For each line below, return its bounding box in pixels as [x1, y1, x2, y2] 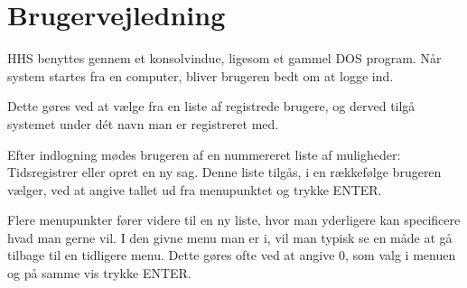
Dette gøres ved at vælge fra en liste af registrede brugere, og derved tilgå [7, 97, 416, 116]
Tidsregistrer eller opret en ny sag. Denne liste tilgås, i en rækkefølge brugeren [7, 163, 442, 181]
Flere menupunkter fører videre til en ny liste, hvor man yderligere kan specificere [7, 210, 461, 229]
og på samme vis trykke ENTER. [7, 264, 191, 283]
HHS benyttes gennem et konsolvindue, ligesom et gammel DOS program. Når [7, 49, 442, 68]
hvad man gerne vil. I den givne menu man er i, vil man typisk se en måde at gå [7, 228, 453, 246]
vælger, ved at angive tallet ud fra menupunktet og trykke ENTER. [7, 180, 382, 199]
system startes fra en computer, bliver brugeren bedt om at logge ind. [7, 66, 394, 85]
